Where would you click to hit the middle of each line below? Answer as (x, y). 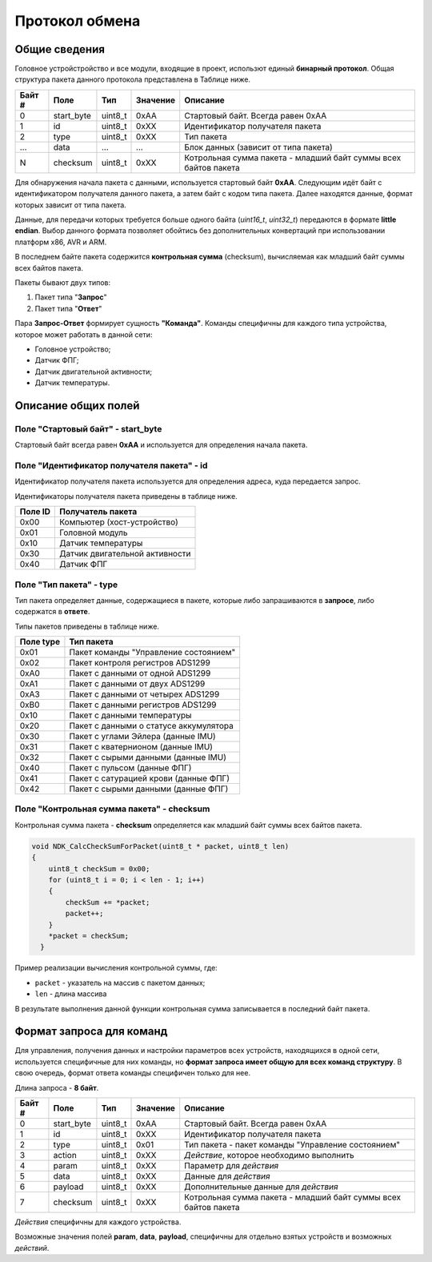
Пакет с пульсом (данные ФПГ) (130, 768)
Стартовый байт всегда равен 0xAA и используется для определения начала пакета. (161, 445)
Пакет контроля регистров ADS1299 (140, 663)
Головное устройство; (73, 349)
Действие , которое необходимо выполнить (270, 1155)
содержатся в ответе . (52, 612)
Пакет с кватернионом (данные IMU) (141, 747)
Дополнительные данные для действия (262, 1187)
